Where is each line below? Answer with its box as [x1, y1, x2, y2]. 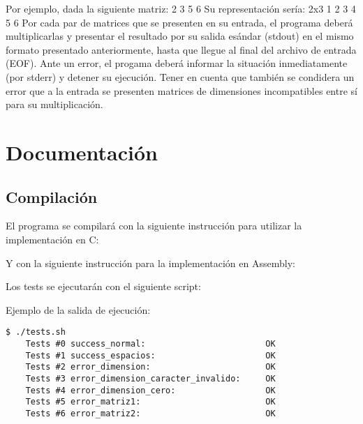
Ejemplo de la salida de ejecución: [6, 302, 151, 317]
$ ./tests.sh [6, 327, 66, 338]
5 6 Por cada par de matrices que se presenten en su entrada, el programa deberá [6, 15, 353, 29]
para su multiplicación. [6, 97, 103, 112]
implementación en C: [6, 232, 99, 246]
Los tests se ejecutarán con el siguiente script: [6, 279, 201, 294]
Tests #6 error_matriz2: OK [25, 408, 276, 418]
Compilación [6, 185, 98, 207]
